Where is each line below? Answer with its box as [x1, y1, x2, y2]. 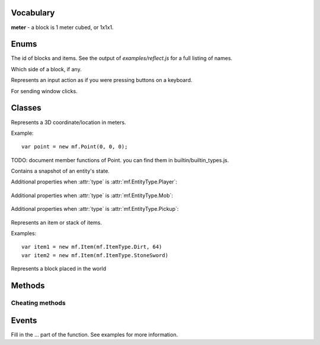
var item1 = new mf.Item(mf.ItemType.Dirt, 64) [21, 243, 162, 251]
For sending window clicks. [11, 87, 78, 94]
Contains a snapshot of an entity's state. [11, 167, 110, 175]
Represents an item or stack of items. [11, 219, 102, 226]
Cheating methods [11, 299, 66, 307]
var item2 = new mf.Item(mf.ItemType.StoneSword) [21, 252, 169, 258]
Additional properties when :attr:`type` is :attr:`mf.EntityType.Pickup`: [11, 205, 179, 213]
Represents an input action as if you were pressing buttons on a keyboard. [11, 77, 193, 84]
